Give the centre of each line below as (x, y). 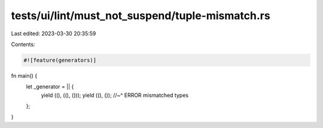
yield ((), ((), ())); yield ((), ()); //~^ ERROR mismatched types (115, 95)
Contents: (23, 44)
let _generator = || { (50, 87)
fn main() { (24, 75)
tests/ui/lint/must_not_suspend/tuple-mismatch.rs (141, 16)
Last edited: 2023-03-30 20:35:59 (54, 33)
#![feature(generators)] (60, 60)
